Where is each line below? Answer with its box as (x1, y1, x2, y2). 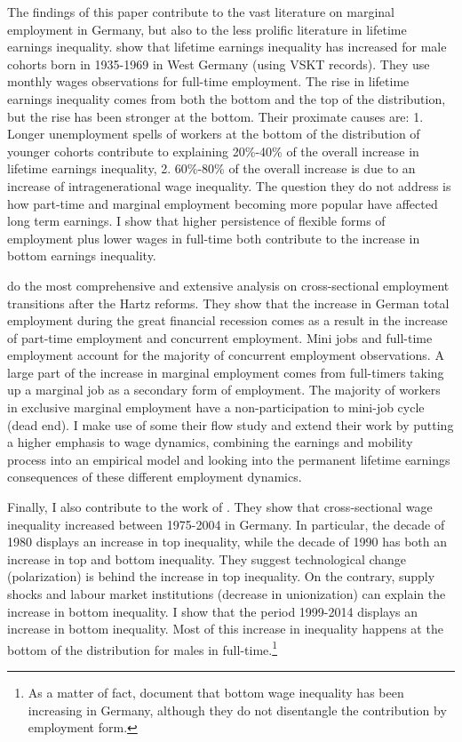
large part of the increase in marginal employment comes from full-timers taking (7, 363, 444, 381)
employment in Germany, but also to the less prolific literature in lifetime (7, 20, 407, 38)
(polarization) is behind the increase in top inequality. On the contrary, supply (7, 567, 435, 586)
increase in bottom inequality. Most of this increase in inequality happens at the (7, 619, 443, 638)
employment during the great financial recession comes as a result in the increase (7, 311, 448, 330)
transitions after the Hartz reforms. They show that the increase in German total (7, 293, 450, 312)
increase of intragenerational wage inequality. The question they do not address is (7, 176, 451, 195)
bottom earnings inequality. (7, 246, 156, 265)
